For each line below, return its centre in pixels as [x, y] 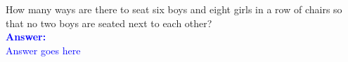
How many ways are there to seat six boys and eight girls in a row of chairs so [174, 9]
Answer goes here [43, 50]
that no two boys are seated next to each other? [109, 23]
